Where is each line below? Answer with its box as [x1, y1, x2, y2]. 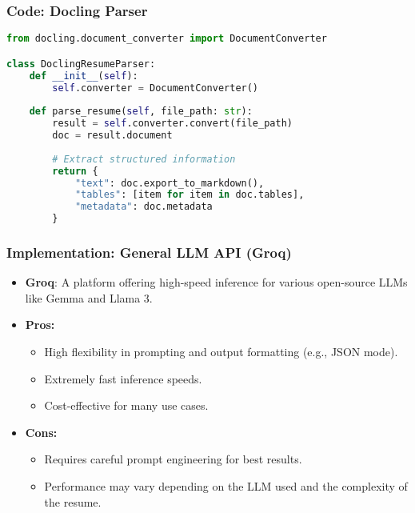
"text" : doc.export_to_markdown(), [74, 177, 265, 189]
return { [52, 165, 98, 177]
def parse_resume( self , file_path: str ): [29, 106, 253, 118]
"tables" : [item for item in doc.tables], [74, 189, 305, 201]
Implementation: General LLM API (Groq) [6, 242, 292, 262]
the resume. [44, 493, 102, 510]
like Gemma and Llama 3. [25, 289, 153, 306]
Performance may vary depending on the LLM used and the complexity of [44, 477, 408, 494]
